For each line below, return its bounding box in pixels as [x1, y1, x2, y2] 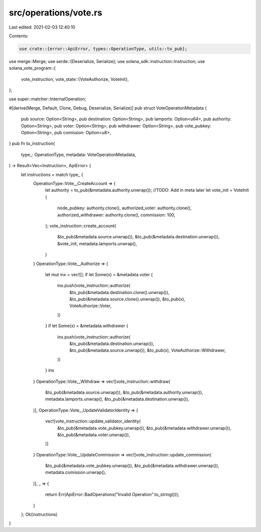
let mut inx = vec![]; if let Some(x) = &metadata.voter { [45, 271, 153, 277]
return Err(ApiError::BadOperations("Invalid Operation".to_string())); [45, 492, 180, 498]
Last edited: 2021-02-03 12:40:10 [9, 24, 75, 30]
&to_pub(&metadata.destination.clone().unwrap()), [69, 289, 170, 295]
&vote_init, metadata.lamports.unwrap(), [57, 240, 137, 247]
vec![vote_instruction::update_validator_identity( [45, 418, 141, 424]
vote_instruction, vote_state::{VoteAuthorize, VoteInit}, [21, 76, 129, 82]
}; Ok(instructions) [21, 512, 58, 517]
